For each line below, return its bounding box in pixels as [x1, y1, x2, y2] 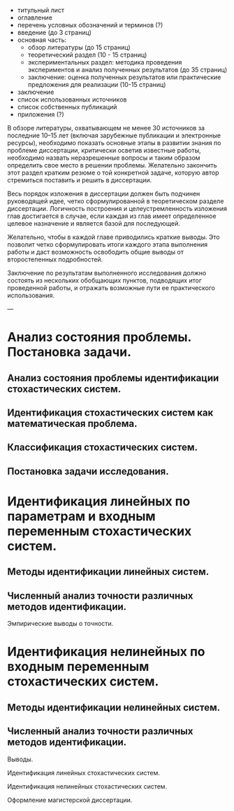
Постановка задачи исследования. [7, 465, 169, 477]
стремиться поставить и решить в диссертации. [7, 176, 152, 184]
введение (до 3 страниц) [17, 28, 92, 36]
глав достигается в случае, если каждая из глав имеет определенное [7, 212, 217, 220]
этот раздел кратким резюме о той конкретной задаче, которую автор [7, 168, 219, 177]
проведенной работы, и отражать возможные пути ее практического [7, 284, 215, 292]
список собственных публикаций [17, 103, 117, 111]
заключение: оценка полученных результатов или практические [27, 73, 221, 81]
